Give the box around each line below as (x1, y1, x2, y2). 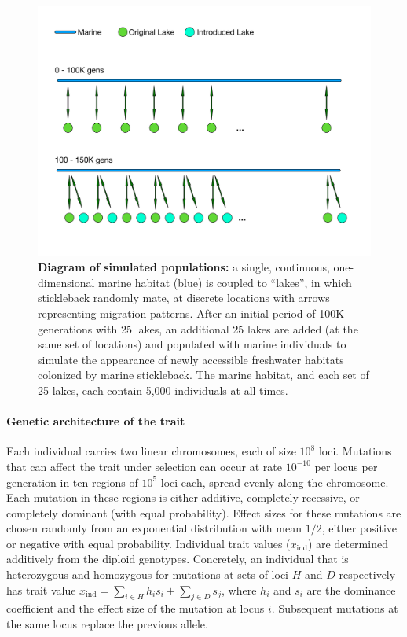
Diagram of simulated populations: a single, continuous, (38, 259, 330, 275)
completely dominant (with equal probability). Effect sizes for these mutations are (6, 504, 401, 521)
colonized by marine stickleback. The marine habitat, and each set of (38, 366, 369, 383)
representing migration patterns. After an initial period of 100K (38, 304, 345, 321)
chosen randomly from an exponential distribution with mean (6, 520, 302, 536)
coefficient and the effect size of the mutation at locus (6, 600, 265, 617)
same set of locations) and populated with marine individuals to (38, 336, 346, 352)
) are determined (307, 535, 388, 551)
